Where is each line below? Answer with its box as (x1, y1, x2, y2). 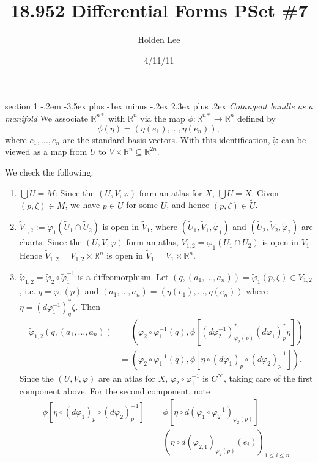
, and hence (166, 198, 210, 211)
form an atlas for (139, 186, 202, 199)
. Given (251, 186, 279, 199)
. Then (75, 300, 100, 313)
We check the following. (5, 165, 94, 178)
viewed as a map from (5, 145, 87, 158)
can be (281, 133, 306, 146)
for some (126, 198, 158, 211)
